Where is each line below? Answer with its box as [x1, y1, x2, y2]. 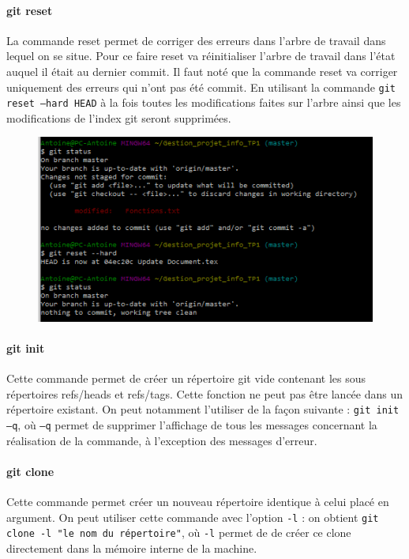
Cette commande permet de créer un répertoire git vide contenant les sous [6, 370, 366, 387]
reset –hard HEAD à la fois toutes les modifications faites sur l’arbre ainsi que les [6, 94, 401, 111]
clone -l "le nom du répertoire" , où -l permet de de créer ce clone [6, 524, 351, 541]
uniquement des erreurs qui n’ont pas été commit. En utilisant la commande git [6, 78, 396, 95]
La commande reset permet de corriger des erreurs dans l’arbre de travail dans [6, 32, 386, 48]
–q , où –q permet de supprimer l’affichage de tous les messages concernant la [6, 417, 377, 433]
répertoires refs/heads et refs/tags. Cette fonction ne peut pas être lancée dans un [6, 385, 403, 402]
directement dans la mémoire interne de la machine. [6, 540, 257, 557]
